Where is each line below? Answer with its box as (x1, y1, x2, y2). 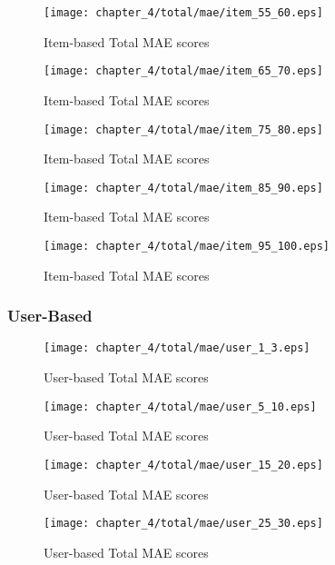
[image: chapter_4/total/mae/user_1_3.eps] (44, 342, 310, 355)
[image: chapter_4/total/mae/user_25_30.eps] (44, 517, 323, 530)
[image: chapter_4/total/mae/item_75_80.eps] (44, 123, 323, 136)
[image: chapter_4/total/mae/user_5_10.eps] (44, 400, 317, 413)
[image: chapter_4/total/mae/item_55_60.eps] (44, 6, 323, 19)
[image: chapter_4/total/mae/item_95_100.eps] (44, 240, 330, 253)
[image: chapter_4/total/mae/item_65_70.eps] (44, 64, 323, 78)
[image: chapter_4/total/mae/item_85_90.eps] (44, 181, 323, 194)
